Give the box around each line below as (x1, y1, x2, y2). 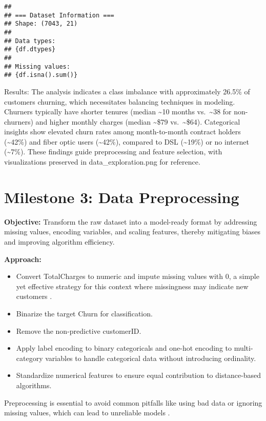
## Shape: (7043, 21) (4, 20, 78, 28)
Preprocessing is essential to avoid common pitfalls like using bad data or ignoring (4, 397, 262, 408)
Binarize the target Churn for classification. (16, 308, 153, 318)
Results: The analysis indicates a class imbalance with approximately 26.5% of (4, 86, 250, 96)
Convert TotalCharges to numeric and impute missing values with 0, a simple (16, 271, 259, 282)
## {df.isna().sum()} (4, 71, 78, 79)
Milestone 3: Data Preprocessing (4, 186, 239, 207)
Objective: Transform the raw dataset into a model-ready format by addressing (4, 216, 257, 227)
